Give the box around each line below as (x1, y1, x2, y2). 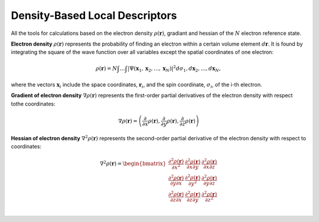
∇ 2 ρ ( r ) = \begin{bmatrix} (99, 159, 167, 167)
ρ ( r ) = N (95, 65, 118, 72)
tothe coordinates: (11, 100, 56, 107)
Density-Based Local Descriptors (11, 9, 177, 22)
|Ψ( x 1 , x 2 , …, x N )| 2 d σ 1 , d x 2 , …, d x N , (127, 64, 221, 73)
